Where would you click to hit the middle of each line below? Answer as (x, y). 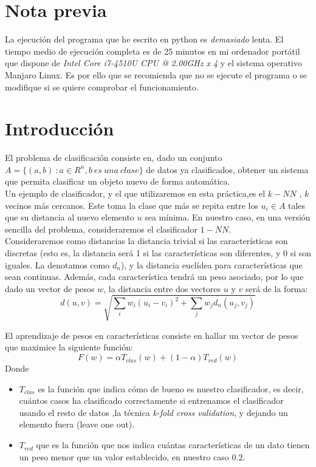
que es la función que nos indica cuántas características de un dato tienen (173, 445)
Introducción (60, 128)
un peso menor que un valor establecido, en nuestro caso (124, 456)
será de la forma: (276, 288)
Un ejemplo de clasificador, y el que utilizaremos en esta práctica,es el (135, 193)
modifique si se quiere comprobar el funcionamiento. (102, 87)
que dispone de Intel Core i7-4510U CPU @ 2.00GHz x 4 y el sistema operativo (153, 63)
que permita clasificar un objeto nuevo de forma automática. (118, 181)
